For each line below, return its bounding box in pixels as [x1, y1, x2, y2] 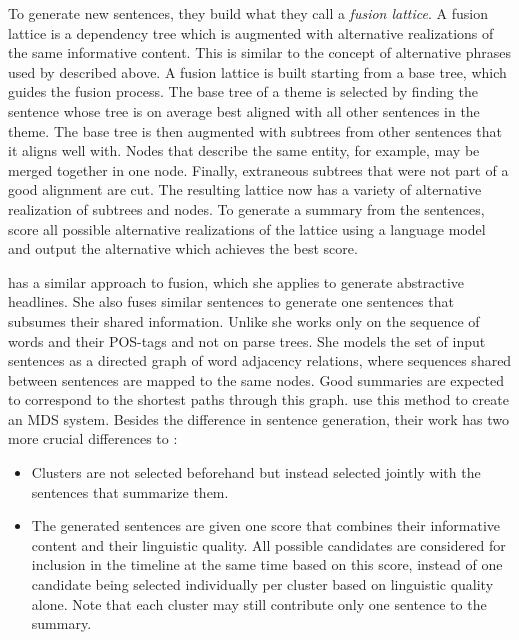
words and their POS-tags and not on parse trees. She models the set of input [8, 330, 486, 351]
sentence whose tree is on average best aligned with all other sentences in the [8, 100, 480, 121]
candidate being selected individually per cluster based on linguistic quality [31, 574, 494, 595]
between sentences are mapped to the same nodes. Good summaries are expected [8, 369, 505, 390]
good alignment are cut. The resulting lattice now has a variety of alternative [8, 179, 482, 200]
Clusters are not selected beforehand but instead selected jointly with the [31, 462, 481, 483]
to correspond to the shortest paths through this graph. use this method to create [8, 389, 509, 410]
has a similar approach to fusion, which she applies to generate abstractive [8, 271, 464, 292]
